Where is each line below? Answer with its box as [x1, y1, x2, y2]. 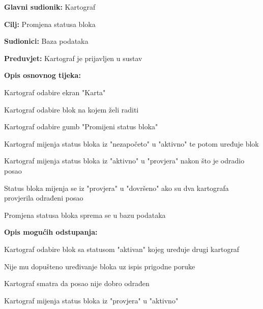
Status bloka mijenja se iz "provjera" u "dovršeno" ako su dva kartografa [4, 182, 229, 193]
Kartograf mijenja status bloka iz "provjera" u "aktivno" [4, 295, 179, 305]
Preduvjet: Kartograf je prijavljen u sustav [4, 52, 142, 63]
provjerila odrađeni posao [4, 192, 83, 203]
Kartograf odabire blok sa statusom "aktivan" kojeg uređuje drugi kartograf [4, 243, 240, 254]
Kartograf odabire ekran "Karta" [4, 87, 106, 97]
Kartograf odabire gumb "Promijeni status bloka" [4, 121, 158, 132]
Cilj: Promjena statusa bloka [4, 18, 96, 29]
